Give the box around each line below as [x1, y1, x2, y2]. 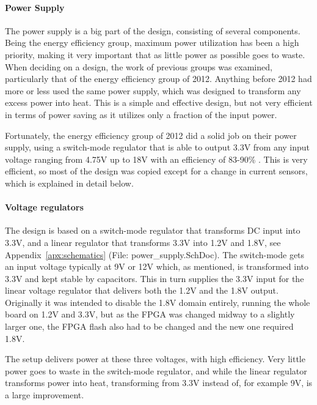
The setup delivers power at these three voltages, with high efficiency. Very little [5, 352, 305, 365]
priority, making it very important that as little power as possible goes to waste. [5, 48, 305, 61]
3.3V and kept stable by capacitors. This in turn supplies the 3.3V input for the [5, 272, 304, 284]
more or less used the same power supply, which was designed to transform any [5, 84, 301, 97]
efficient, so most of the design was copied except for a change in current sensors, [5, 165, 308, 177]
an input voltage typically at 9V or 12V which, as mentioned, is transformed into [5, 260, 308, 273]
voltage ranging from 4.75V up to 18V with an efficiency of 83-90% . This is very [5, 152, 308, 165]
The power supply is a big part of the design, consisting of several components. [5, 24, 301, 37]
